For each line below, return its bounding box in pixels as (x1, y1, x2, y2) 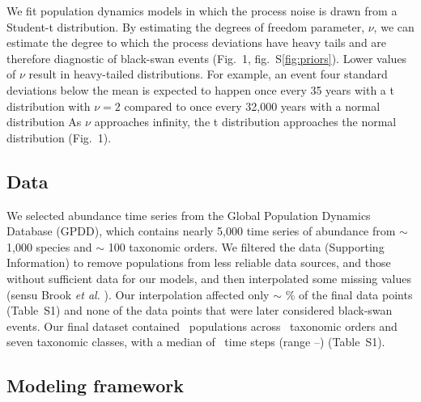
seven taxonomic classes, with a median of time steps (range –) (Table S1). (6, 333, 385, 350)
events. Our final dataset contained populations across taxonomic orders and (6, 317, 398, 334)
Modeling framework (6, 373, 184, 398)
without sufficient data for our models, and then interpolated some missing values (6, 269, 411, 286)
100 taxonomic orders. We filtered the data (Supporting (108, 238, 385, 255)
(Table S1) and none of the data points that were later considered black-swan (6, 302, 393, 319)
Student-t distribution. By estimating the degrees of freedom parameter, (6, 18, 365, 35)
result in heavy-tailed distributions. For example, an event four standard (28, 66, 388, 83)
